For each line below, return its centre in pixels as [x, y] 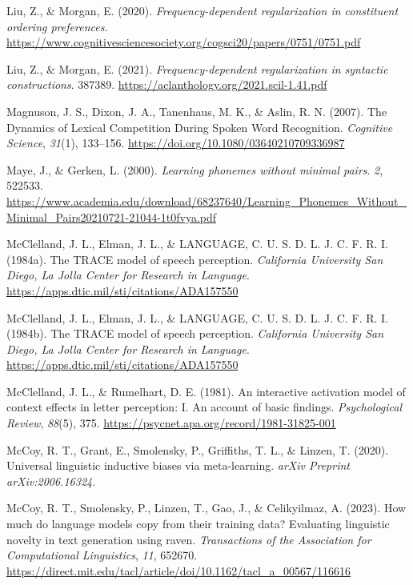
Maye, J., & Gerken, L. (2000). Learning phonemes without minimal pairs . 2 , [195, 169]
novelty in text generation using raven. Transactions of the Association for [189, 539]
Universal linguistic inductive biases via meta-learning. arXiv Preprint [178, 465]
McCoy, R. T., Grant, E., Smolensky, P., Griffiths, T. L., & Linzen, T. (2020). [198, 449]
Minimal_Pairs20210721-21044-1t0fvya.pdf [112, 216]
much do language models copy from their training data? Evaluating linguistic [198, 524]
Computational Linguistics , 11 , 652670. [102, 555]
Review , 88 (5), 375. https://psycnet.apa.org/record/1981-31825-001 [171, 423]
